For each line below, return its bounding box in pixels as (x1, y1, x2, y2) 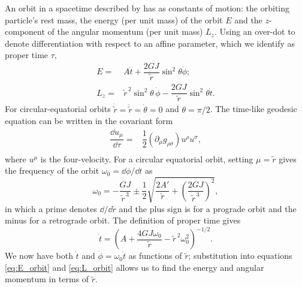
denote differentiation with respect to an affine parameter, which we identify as (5, 37, 295, 49)
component (5, 25, 45, 38)
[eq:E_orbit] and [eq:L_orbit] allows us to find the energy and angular (5, 261, 264, 273)
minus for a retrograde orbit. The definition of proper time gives (5, 214, 241, 226)
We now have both (5, 249, 73, 262)
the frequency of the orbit (5, 164, 99, 177)
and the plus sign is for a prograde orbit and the (119, 202, 297, 215)
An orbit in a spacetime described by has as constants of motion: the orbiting (5, 2, 290, 14)
